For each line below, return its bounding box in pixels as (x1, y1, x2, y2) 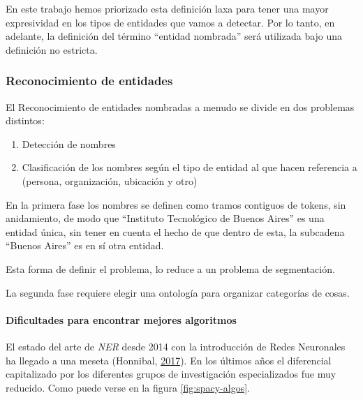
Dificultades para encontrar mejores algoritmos (6, 312, 237, 327)
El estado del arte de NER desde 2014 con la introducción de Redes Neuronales (6, 339, 346, 353)
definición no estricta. (6, 42, 98, 57)
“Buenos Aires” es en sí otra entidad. (6, 238, 164, 253)
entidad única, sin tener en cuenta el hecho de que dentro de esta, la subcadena (6, 224, 345, 239)
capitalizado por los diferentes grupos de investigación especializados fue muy (6, 366, 336, 381)
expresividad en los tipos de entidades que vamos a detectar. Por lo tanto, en (6, 15, 335, 29)
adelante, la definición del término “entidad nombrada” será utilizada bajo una (6, 29, 343, 43)
